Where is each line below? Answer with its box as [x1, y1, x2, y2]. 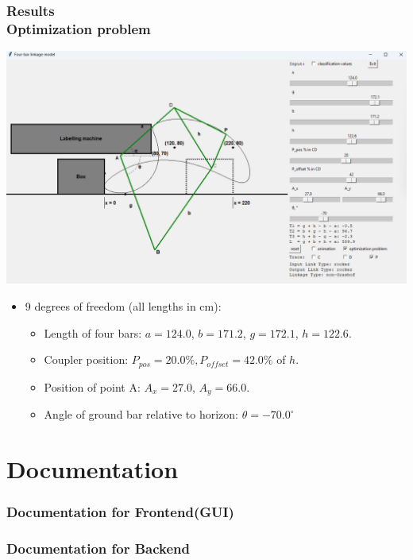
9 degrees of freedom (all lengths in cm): [25, 298, 222, 315]
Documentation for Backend [6, 538, 190, 558]
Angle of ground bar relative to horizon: [44, 406, 239, 423]
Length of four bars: [44, 324, 142, 341]
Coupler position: [44, 351, 129, 368]
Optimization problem [6, 18, 151, 38]
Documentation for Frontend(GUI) [6, 502, 234, 522]
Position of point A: [44, 378, 141, 395]
